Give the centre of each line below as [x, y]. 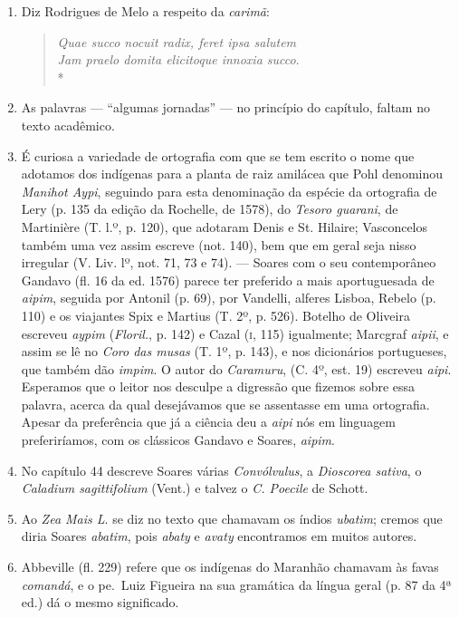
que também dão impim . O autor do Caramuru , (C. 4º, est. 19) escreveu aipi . [236, 368]
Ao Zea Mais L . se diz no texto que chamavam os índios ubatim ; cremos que [232, 518]
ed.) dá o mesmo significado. [100, 602]
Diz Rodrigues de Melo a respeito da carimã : [145, 11]
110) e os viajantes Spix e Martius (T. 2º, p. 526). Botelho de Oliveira [215, 315]
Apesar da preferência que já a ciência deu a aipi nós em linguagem [209, 422]
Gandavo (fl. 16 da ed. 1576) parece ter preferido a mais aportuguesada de [228, 280]
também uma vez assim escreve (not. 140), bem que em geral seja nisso [219, 244]
